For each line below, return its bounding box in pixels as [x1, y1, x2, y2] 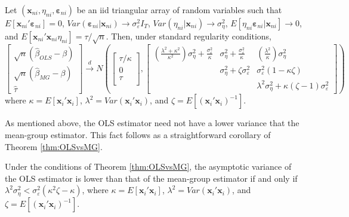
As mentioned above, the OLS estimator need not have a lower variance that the [5, 117, 299, 129]
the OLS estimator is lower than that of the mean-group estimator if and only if [5, 172, 298, 184]
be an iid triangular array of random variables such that [76, 4, 282, 16]
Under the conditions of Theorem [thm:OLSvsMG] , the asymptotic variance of [5, 160, 292, 173]
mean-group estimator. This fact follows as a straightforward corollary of [5, 129, 271, 141]
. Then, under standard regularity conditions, [106, 30, 271, 42]
